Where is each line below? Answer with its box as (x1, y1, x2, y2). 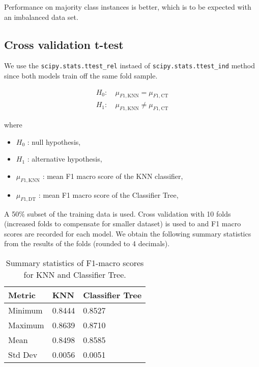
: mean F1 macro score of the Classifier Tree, (38, 189, 179, 200)
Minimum (8, 304, 43, 317)
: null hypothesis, (27, 136, 81, 147)
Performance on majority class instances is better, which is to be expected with (4, 2, 251, 12)
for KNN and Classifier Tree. (23, 269, 126, 281)
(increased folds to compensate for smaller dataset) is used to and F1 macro (4, 218, 241, 229)
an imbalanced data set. (4, 11, 78, 22)
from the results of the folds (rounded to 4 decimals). (4, 238, 170, 249)
